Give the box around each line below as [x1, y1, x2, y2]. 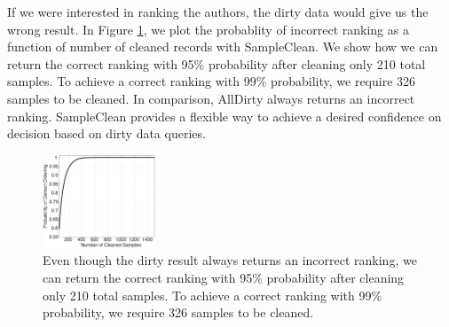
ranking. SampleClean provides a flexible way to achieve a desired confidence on [7, 106, 442, 125]
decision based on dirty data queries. [7, 124, 206, 143]
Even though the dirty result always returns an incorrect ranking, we [43, 251, 417, 269]
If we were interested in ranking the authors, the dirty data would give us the [7, 3, 429, 20]
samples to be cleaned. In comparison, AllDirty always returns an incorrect [7, 89, 415, 107]
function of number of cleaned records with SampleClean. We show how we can [7, 37, 438, 56]
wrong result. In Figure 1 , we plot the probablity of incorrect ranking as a [7, 19, 409, 38]
